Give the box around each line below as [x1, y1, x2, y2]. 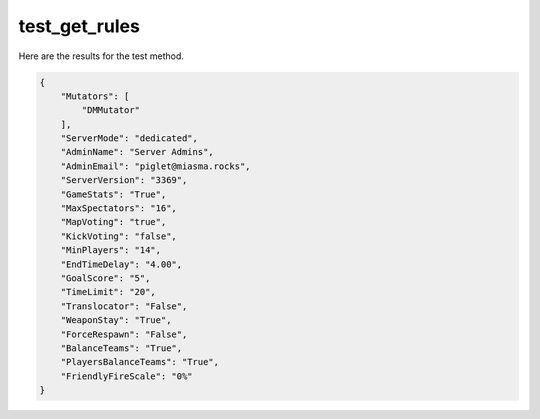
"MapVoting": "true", [60, 216, 167, 228]
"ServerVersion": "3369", [60, 175, 188, 186]
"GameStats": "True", [60, 188, 167, 200]
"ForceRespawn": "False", [60, 328, 188, 340]
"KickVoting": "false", [60, 230, 177, 242]
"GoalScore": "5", [60, 273, 151, 284]
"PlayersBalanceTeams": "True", [60, 356, 220, 368]
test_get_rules [18, 15, 140, 37]
